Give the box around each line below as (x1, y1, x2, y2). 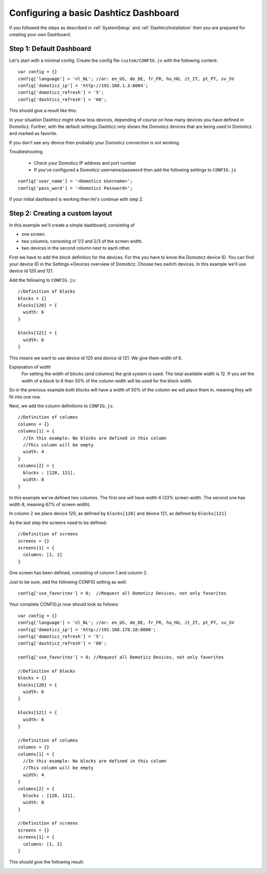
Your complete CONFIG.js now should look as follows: (9, 601, 119, 608)
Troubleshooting (9, 149, 43, 155)
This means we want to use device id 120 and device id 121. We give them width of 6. (9, 355, 182, 361)
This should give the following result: (9, 859, 84, 865)
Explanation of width (9, 364, 51, 370)
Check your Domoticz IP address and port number (34, 160, 136, 166)
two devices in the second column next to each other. (21, 245, 131, 251)
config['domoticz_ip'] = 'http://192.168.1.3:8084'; (18, 83, 148, 88)
